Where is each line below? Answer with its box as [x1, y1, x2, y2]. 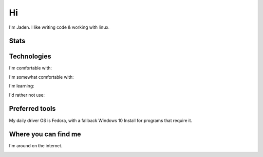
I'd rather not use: [9, 92, 45, 98]
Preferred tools [9, 105, 56, 113]
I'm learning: [9, 83, 34, 89]
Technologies [9, 52, 52, 61]
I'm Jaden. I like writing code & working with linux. [9, 24, 110, 30]
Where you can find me [9, 130, 81, 139]
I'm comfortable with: [9, 65, 52, 71]
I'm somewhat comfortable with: [9, 74, 74, 80]
